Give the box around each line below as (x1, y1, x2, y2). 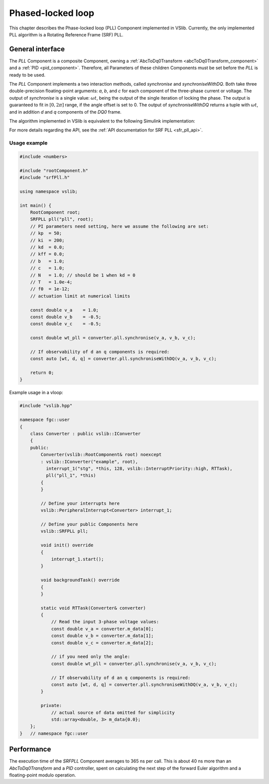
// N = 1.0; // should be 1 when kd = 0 (30, 272, 135, 278)
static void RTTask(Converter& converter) (40, 605, 146, 611)
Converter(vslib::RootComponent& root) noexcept (40, 452, 162, 458)
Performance (9, 745, 51, 754)
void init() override (40, 542, 94, 548)
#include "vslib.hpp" (19, 403, 73, 408)
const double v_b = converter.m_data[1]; (51, 633, 154, 639)
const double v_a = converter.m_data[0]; (51, 626, 154, 632)
